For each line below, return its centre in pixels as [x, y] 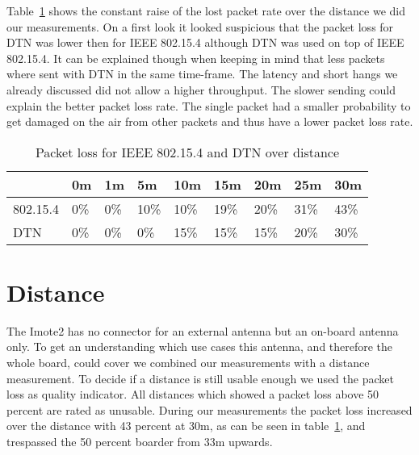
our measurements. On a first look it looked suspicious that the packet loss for [200, 26]
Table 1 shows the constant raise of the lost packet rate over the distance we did [206, 10]
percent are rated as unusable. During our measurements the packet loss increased [209, 409]
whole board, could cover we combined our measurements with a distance [188, 363]
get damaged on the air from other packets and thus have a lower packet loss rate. [210, 121]
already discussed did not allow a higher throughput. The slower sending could [201, 89]
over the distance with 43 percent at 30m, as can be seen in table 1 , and [186, 426]
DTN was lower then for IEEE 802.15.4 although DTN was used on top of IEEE [205, 42]
